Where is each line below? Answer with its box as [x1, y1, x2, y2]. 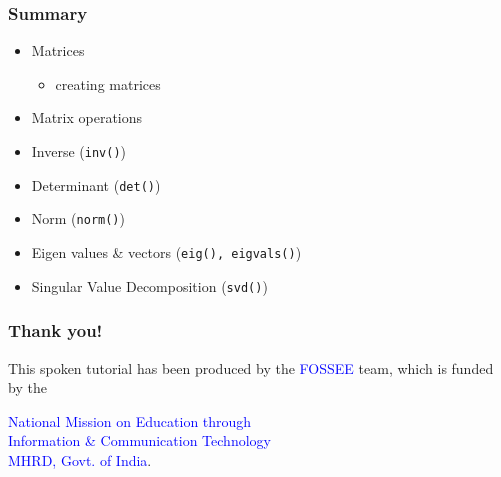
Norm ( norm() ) [31, 208, 125, 229]
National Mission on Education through [8, 410, 252, 431]
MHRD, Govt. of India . [8, 449, 152, 470]
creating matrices [55, 73, 161, 94]
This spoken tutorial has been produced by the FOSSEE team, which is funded [8, 357, 494, 378]
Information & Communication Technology [8, 430, 271, 451]
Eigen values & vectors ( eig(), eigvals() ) [31, 241, 302, 262]
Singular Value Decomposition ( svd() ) [31, 275, 268, 296]
